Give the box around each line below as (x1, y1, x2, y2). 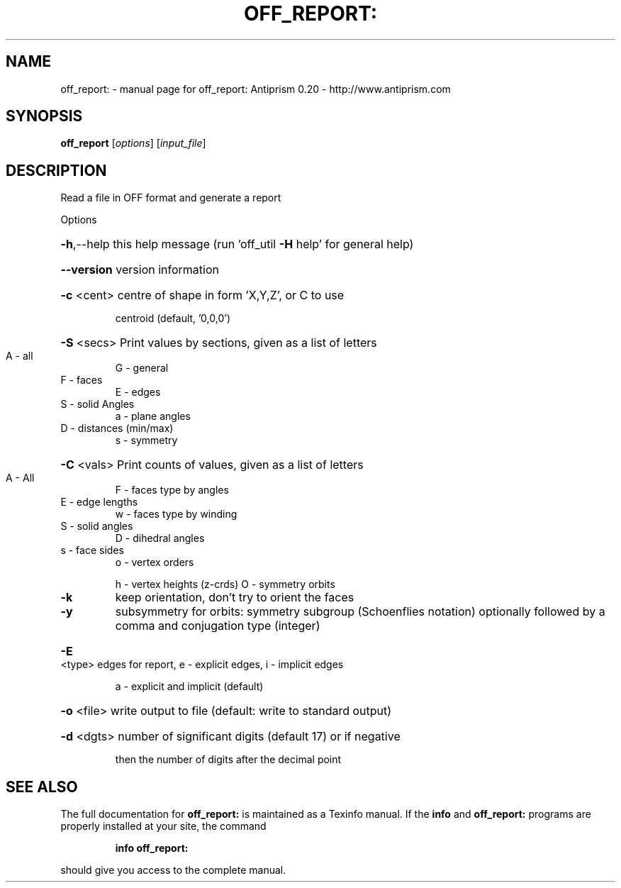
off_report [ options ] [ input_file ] (60, 137, 206, 150)
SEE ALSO (6, 777, 78, 796)
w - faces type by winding (115, 508, 237, 521)
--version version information (60, 262, 219, 277)
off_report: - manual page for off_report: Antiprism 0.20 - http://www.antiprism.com (60, 82, 451, 95)
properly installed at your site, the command (60, 820, 267, 833)
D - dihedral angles (115, 532, 205, 545)
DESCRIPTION (6, 161, 107, 179)
